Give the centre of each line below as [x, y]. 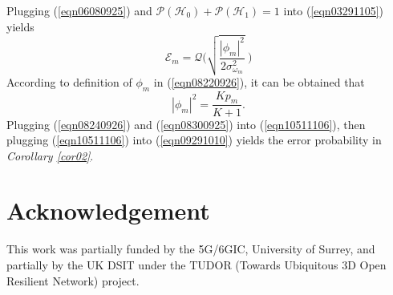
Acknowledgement [108, 210]
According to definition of [69, 81]
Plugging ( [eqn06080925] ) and [79, 10]
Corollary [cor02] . [50, 155]
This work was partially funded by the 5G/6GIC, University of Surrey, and [191, 249]
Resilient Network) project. [73, 280]
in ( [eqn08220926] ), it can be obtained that [259, 81]
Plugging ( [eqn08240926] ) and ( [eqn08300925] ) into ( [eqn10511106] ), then [186, 124]
